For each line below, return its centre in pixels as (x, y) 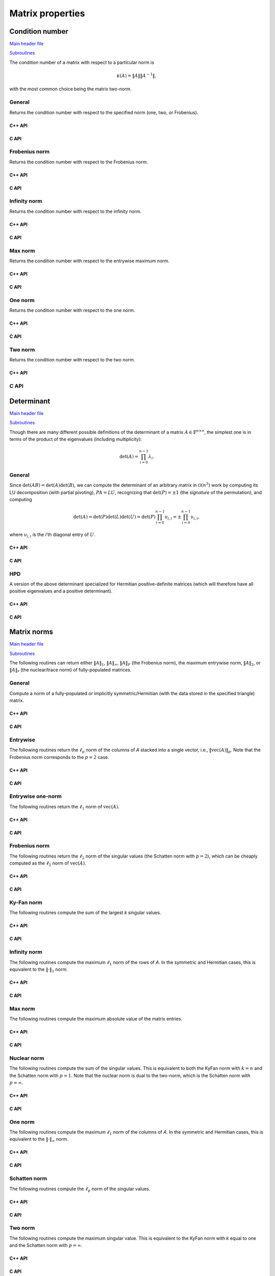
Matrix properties (47, 13)
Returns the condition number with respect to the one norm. (72, 310)
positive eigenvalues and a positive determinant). (61, 591)
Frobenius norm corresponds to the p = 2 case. (59, 757)
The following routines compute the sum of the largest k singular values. (85, 913)
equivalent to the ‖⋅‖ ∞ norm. (39, 1140)
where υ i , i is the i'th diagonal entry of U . (52, 535)
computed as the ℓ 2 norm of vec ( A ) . (48, 864)
